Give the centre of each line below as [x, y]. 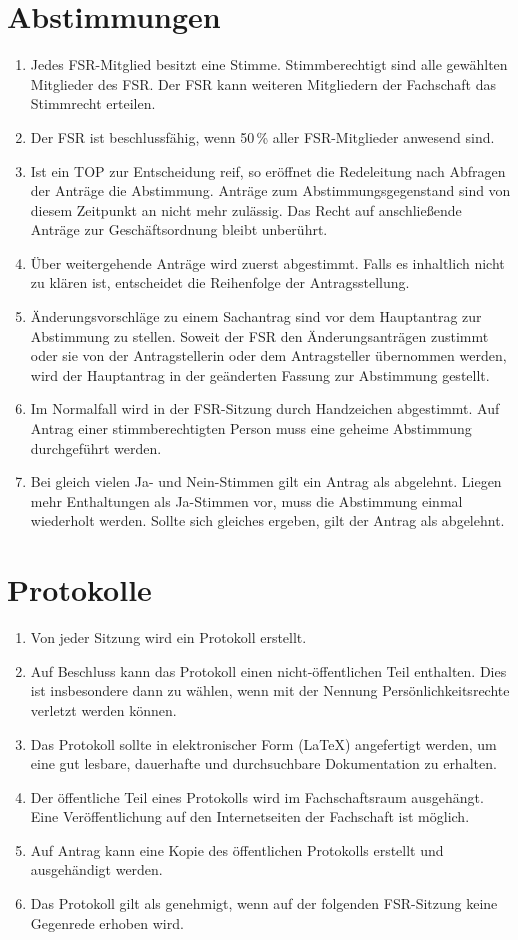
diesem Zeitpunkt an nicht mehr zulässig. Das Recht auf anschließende [246, 209]
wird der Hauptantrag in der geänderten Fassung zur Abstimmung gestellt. [260, 374]
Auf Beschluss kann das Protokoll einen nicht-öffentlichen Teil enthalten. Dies [268, 670]
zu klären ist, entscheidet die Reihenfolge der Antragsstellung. [220, 282]
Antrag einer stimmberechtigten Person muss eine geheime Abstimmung [251, 428]
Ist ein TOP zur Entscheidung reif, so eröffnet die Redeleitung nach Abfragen [268, 170]
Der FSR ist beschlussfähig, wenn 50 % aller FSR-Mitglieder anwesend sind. [262, 136]
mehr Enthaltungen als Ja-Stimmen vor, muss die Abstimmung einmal [246, 500]
